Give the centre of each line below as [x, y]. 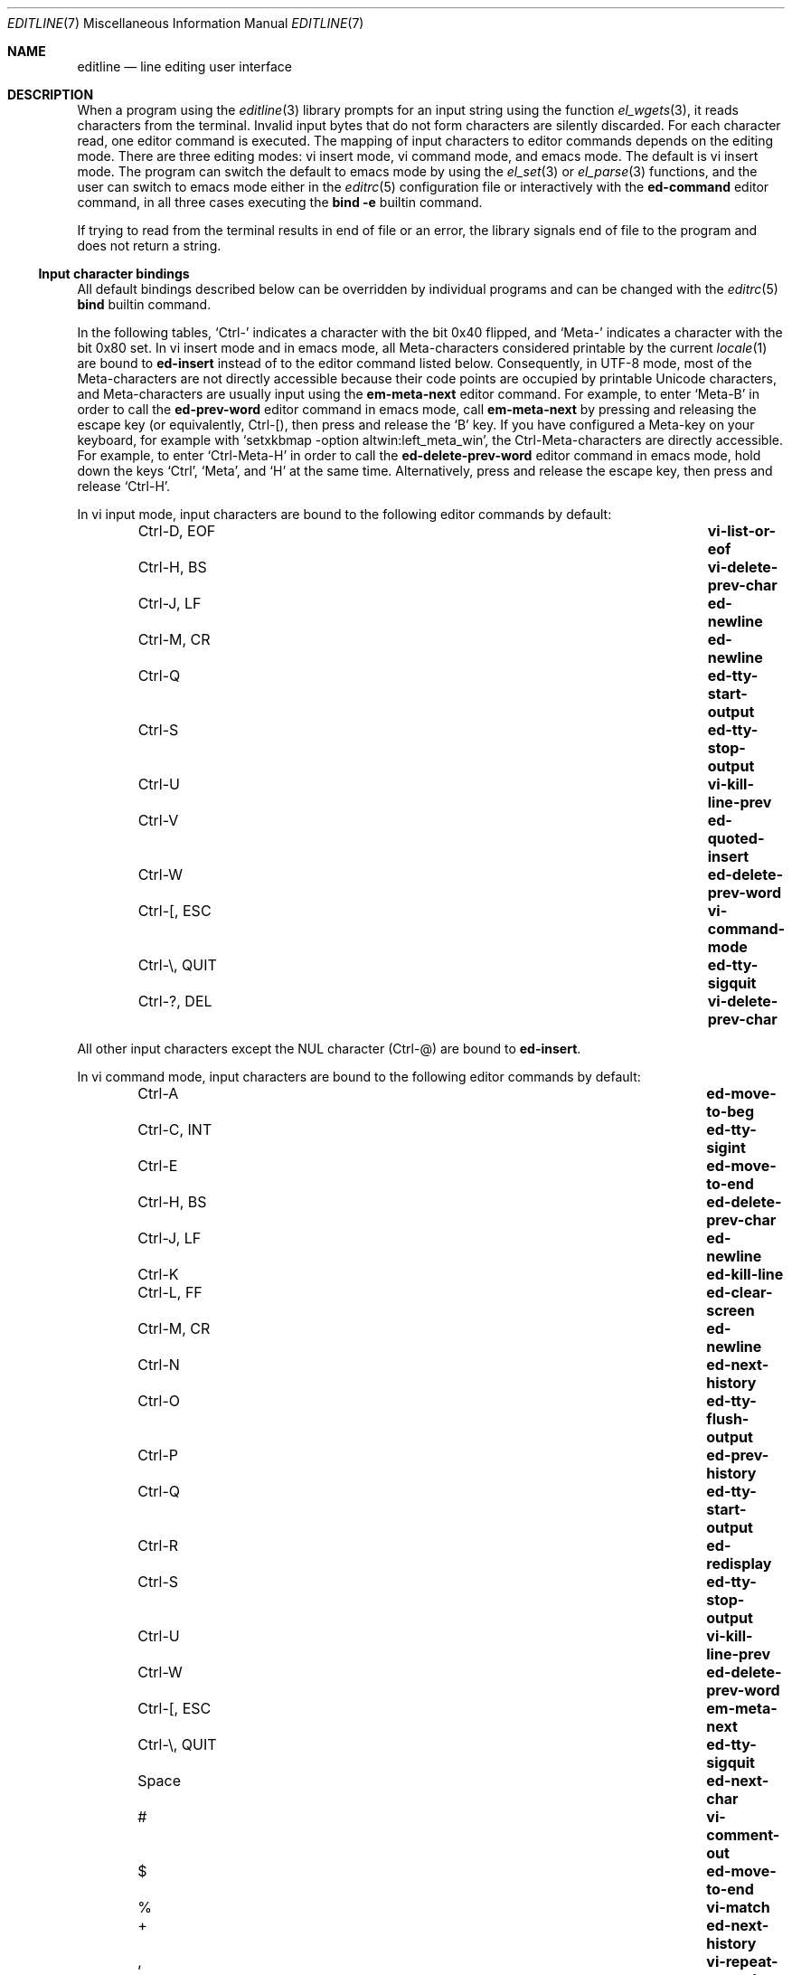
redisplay [739, 1564]
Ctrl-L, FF [170, 1292]
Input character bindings [114, 274]
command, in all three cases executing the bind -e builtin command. [280, 202]
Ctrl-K [158, 1274]
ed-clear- [740, 1292]
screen [731, 1310]
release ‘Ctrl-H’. [124, 486]
